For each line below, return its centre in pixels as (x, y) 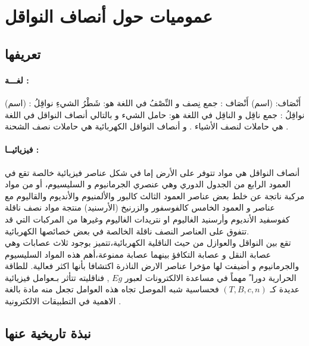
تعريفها (23, 53)
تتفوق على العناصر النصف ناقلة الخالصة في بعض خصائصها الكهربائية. (127, 231)
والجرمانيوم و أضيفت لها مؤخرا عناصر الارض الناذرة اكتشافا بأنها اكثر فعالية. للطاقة (152, 266)
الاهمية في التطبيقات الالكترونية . (63, 301)
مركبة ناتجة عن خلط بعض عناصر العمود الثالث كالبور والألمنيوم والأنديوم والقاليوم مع (155, 195)
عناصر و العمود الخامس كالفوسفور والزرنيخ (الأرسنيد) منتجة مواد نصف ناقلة (140, 207)
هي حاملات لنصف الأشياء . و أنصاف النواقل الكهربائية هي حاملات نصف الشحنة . (147, 126)
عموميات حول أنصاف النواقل (109, 16)
